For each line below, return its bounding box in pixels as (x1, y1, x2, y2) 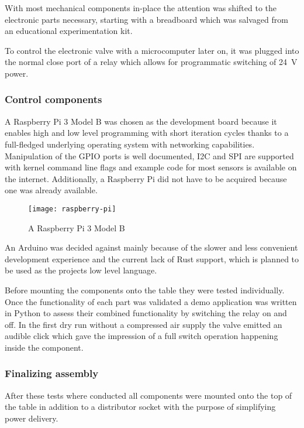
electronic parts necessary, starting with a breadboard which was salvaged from (5, 13, 288, 25)
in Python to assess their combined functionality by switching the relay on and (5, 307, 287, 319)
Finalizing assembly (5, 366, 99, 381)
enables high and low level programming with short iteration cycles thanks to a (5, 126, 289, 139)
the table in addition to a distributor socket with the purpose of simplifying (5, 400, 276, 413)
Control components (5, 92, 102, 107)
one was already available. (5, 184, 98, 196)
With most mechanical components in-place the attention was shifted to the (5, 2, 277, 13)
